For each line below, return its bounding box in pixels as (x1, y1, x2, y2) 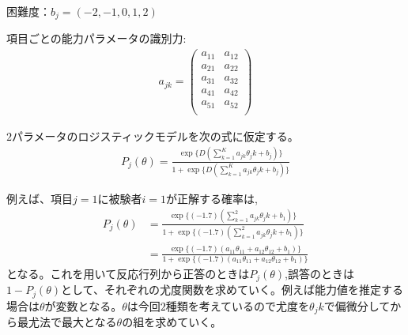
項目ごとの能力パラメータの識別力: (6, 30, 187, 47)
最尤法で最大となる (17, 314, 117, 330)
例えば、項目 (6, 190, 73, 206)
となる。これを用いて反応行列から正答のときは (6, 265, 250, 281)
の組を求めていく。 (122, 314, 222, 330)
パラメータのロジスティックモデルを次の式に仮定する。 (12, 127, 299, 144)
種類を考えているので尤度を (165, 297, 310, 314)
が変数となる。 (44, 297, 123, 314)
